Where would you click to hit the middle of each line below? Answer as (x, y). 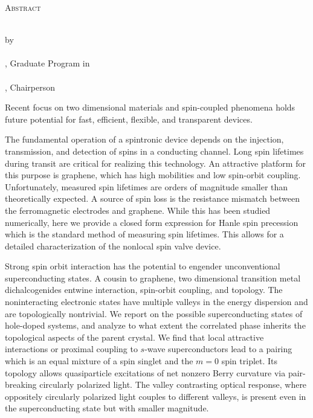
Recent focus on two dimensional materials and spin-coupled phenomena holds (150, 107)
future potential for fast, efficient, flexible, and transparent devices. (129, 119)
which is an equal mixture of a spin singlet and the (99, 361)
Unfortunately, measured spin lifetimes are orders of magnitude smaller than (147, 186)
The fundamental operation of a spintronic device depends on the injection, (144, 139)
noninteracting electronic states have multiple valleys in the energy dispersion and (156, 302)
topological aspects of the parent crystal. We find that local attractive (134, 337)
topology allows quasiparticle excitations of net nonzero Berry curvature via (145, 372)
